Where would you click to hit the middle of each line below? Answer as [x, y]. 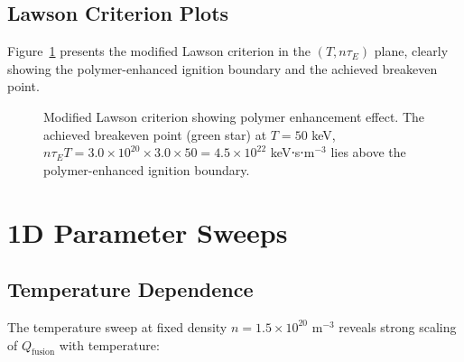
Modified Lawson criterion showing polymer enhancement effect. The [234, 116]
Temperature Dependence [130, 289]
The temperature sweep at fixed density [117, 326]
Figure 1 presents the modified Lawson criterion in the [159, 51]
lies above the [368, 152]
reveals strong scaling [398, 326]
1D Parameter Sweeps [148, 232]
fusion [43, 353]
